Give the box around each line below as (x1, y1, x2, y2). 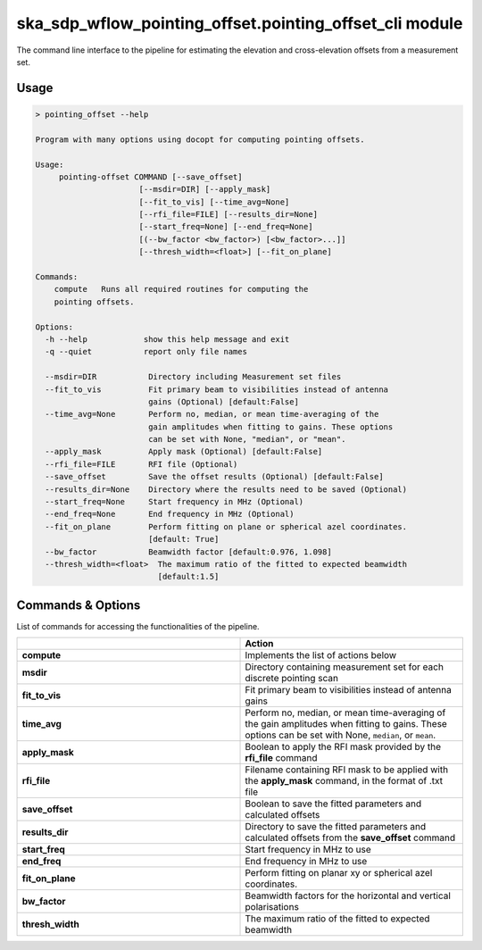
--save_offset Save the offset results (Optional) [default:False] (45, 471, 384, 482)
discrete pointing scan (245, 672, 339, 685)
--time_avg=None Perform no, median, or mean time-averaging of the (45, 409, 379, 420)
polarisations (245, 901, 299, 913)
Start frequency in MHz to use (245, 844, 372, 856)
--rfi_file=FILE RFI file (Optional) (45, 459, 238, 469)
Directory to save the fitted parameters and (245, 821, 427, 833)
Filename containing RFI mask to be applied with (245, 763, 449, 776)
